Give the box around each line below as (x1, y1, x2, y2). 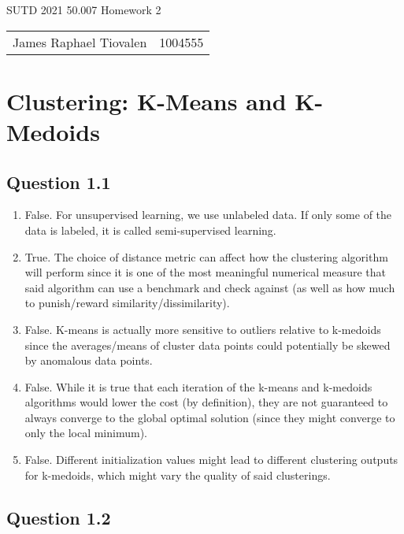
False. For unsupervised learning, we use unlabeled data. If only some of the (24, 206, 392, 223)
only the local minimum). (24, 425, 147, 441)
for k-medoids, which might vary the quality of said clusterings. (24, 466, 331, 483)
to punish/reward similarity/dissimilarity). (24, 295, 230, 311)
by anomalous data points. (24, 352, 153, 369)
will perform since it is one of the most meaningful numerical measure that (24, 264, 386, 280)
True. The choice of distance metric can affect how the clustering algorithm (24, 248, 388, 265)
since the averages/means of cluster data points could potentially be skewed (24, 336, 391, 353)
